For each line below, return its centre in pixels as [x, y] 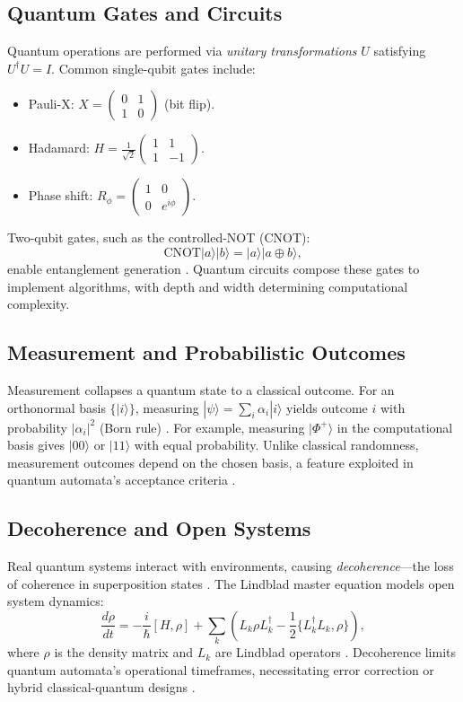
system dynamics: [56, 601]
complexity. [39, 304]
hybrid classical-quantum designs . [101, 687]
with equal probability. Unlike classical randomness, [276, 445]
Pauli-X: [51, 104]
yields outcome [327, 407]
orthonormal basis [57, 407]
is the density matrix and [123, 652]
